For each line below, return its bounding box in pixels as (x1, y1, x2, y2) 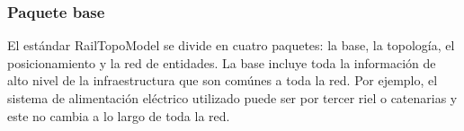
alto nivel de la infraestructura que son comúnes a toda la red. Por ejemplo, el (7, 71, 438, 90)
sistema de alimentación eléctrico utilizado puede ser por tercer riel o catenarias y (7, 89, 458, 107)
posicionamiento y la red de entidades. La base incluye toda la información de (7, 53, 436, 72)
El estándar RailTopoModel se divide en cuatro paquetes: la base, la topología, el (7, 36, 455, 55)
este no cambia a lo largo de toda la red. (7, 106, 230, 125)
